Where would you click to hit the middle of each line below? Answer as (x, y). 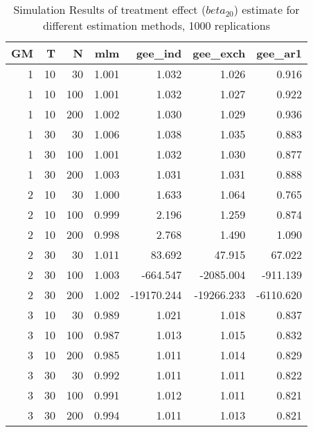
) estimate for (267, 9)
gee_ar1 (279, 53)
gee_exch (219, 53)
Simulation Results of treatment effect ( (110, 9)
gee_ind (159, 53)
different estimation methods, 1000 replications (156, 25)
